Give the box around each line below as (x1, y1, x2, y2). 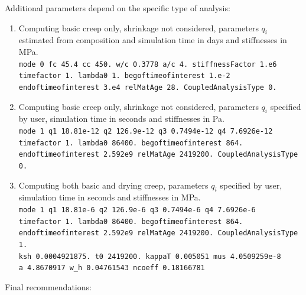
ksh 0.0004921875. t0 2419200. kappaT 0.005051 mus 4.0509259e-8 (18, 252, 281, 261)
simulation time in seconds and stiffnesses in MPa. (18, 191, 201, 203)
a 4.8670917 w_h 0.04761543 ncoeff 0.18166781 (18, 264, 205, 273)
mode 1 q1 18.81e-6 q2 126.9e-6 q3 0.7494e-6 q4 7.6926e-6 (18, 205, 256, 214)
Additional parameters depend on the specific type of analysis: (5, 2, 230, 14)
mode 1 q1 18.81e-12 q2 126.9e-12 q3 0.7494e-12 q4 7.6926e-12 (18, 127, 273, 135)
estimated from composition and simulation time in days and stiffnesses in (18, 34, 287, 46)
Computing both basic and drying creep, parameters (18, 179, 209, 191)
